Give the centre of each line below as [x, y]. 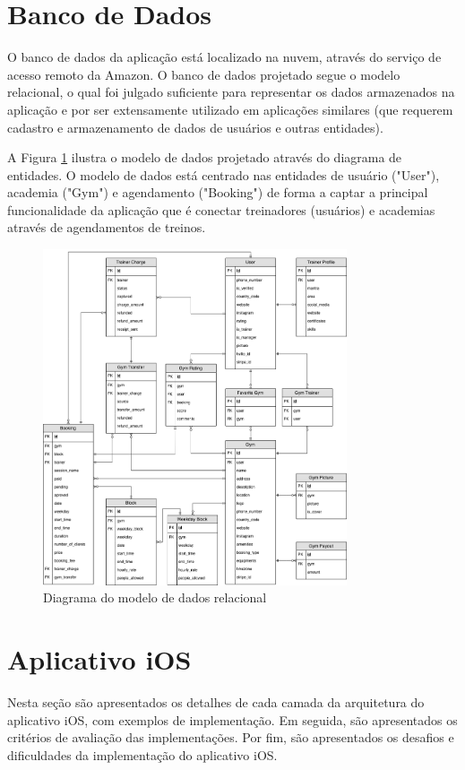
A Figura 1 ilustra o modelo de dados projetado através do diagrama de [205, 157]
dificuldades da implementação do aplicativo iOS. [142, 754]
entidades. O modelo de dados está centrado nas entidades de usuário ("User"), [224, 174]
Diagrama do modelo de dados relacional [155, 597]
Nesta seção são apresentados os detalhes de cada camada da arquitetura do [216, 702]
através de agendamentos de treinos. [107, 227]
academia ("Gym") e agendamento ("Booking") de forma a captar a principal [218, 192]
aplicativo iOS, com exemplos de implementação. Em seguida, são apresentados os [232, 719]
